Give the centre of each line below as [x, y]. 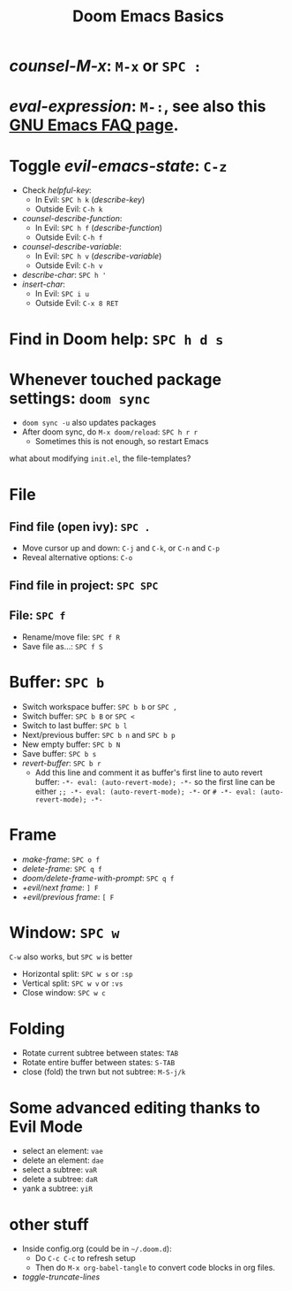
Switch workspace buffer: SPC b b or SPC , [100, 706]
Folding [37, 1029]
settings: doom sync [80, 398]
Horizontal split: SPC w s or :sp [77, 974]
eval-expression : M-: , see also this [138, 107]
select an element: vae [62, 1151]
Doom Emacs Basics [148, 16]
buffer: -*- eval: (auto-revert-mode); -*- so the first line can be [155, 781]
